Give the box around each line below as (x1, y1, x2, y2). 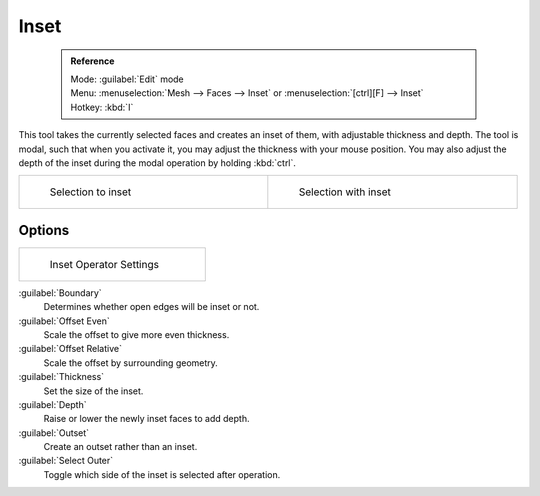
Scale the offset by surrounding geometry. (43, 356, 219, 369)
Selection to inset (49, 185, 132, 199)
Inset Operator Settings (49, 257, 160, 271)
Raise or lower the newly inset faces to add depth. (43, 413, 250, 425)
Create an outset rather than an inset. (43, 441, 198, 453)
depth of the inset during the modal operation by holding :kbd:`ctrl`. (18, 156, 297, 169)
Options (18, 221, 70, 239)
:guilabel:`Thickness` (18, 371, 105, 383)
